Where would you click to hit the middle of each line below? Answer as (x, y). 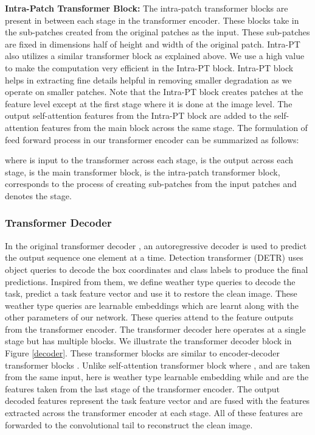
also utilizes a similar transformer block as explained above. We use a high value (155, 56)
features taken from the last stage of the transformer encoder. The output (143, 388)
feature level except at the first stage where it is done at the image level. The (149, 103)
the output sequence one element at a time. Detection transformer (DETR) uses (154, 257)
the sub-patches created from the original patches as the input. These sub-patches (157, 32)
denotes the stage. (38, 195)
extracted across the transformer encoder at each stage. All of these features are (154, 413)
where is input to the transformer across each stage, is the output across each (149, 160)
